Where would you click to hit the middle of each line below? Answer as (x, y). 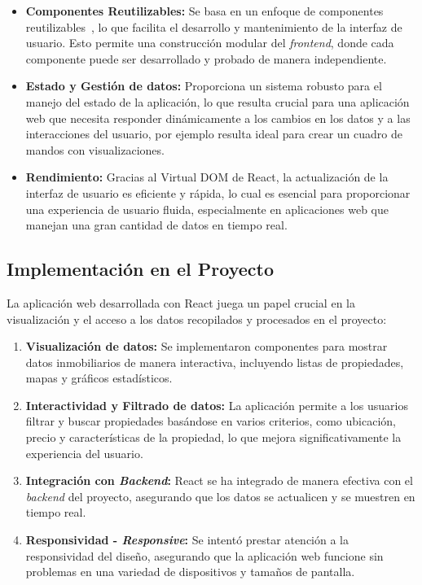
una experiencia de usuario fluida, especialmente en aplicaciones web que (207, 209)
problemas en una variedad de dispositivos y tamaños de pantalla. (190, 572)
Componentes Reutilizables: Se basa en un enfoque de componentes (204, 11)
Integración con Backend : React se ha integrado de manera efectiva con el (219, 480)
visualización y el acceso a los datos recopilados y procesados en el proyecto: (197, 319)
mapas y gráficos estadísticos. (99, 378)
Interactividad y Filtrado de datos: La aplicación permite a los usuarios (217, 405)
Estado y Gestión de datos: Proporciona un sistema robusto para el (204, 86)
